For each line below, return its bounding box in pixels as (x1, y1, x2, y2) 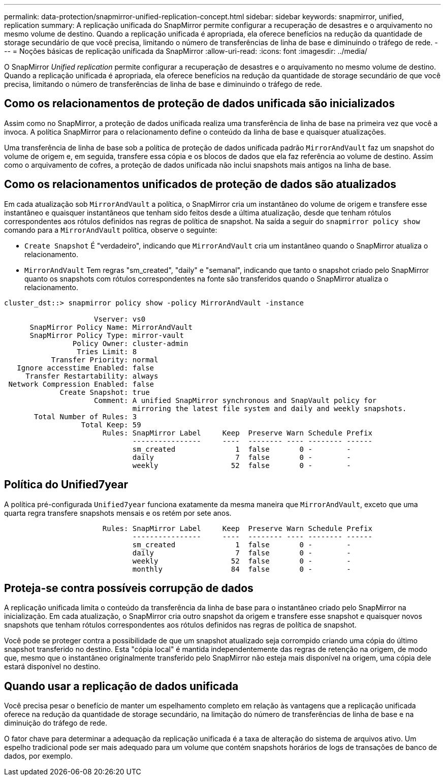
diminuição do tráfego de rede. (4, 719, 107, 728)
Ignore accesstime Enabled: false (17, 363, 154, 372)
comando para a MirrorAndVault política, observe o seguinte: (4, 225, 217, 234)
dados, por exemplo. (4, 752, 73, 761)
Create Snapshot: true (59, 388, 150, 396)
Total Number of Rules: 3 (34, 412, 137, 421)
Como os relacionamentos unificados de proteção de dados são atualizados (4, 178, 397, 191)
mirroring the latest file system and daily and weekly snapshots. (132, 404, 407, 413)
